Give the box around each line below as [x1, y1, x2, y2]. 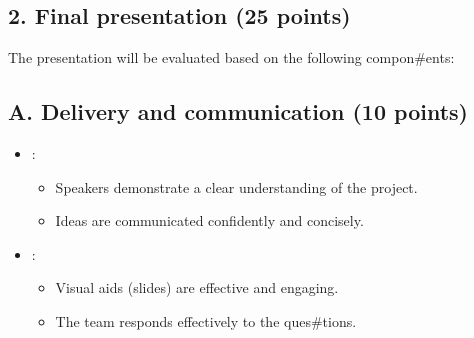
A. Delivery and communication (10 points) [8, 96, 468, 127]
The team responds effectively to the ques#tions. [55, 310, 357, 331]
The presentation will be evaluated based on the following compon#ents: [8, 47, 455, 68]
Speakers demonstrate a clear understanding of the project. [55, 176, 418, 197]
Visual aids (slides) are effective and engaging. [55, 277, 339, 298]
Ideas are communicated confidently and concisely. [55, 210, 364, 231]
